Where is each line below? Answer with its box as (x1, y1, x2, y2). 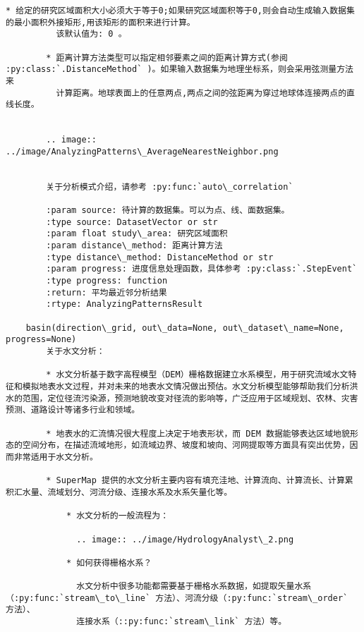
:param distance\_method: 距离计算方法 (46, 241, 223, 251)
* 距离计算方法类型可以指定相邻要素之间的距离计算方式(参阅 (46, 52, 288, 63)
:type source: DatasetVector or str (46, 217, 218, 227)
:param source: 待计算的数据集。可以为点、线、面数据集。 (46, 205, 290, 216)
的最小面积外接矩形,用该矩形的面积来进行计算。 (6, 17, 195, 28)
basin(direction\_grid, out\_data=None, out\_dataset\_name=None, (25, 322, 344, 333)
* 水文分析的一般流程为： (66, 511, 169, 521)
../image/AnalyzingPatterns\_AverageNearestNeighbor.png (6, 146, 279, 157)
